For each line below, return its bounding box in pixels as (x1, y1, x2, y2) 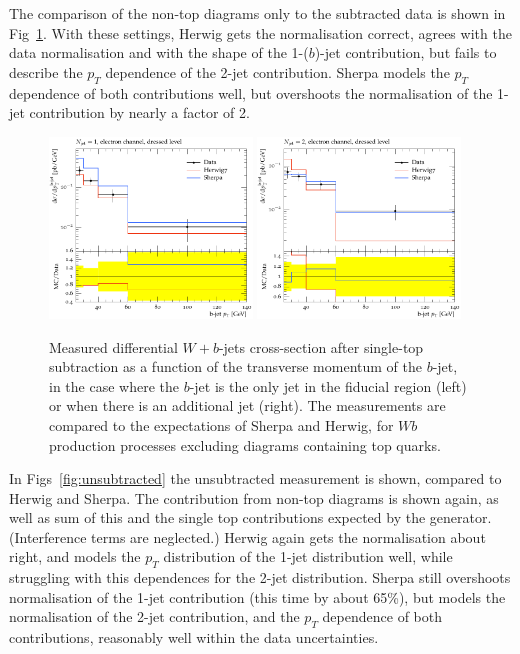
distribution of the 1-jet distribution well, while (163, 546, 453, 567)
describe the (9, 61, 83, 82)
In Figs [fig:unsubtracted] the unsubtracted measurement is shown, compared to (9, 468, 502, 489)
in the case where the (49, 375, 179, 396)
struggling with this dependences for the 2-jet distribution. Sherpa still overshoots (9, 567, 511, 588)
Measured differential (49, 336, 178, 357)
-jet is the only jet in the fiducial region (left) (189, 375, 467, 396)
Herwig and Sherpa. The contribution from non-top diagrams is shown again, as (9, 487, 499, 508)
